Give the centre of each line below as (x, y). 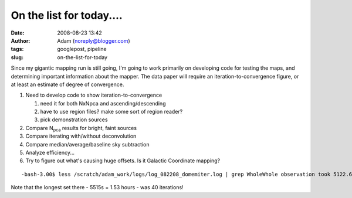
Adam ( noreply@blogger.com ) (94, 40)
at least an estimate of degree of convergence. (67, 84)
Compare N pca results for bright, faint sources (81, 129)
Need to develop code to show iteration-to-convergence (94, 95)
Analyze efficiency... (50, 153)
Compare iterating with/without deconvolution (81, 136)
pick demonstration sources (74, 120)
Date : (18, 33)
